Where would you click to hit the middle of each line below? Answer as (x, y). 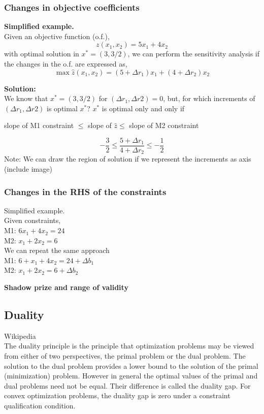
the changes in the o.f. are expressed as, (66, 63)
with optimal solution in (42, 54)
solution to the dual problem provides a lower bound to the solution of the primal (131, 365)
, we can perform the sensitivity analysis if (193, 54)
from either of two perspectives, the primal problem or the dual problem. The (125, 356)
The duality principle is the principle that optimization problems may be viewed (129, 346)
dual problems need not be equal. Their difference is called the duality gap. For (127, 385)
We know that (26, 98)
